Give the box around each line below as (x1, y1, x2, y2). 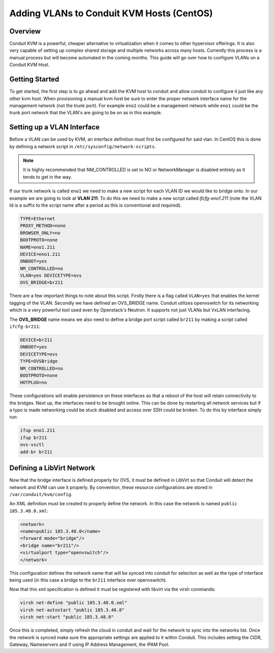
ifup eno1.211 (20, 428, 55, 434)
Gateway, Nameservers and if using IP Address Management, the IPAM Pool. (9, 641, 170, 647)
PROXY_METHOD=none (20, 223, 66, 228)
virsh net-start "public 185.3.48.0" (20, 614, 114, 620)
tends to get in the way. (23, 174, 72, 180)
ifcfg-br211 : (9, 323, 41, 330)
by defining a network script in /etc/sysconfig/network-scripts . (9, 143, 156, 149)
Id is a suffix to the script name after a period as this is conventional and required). (9, 202, 182, 208)
